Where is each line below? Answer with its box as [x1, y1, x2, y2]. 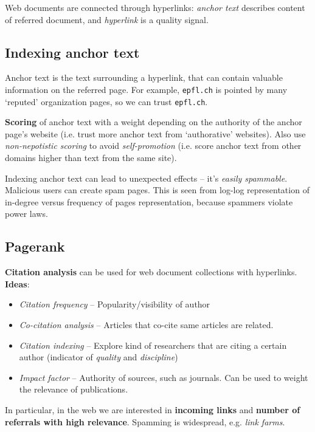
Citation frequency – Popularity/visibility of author [19, 298, 210, 310]
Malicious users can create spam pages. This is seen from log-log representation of [5, 183, 310, 196]
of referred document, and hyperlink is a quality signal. [5, 13, 209, 26]
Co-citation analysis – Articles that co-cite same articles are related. [19, 318, 274, 331]
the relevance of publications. [19, 383, 128, 396]
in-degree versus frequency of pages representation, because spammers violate [5, 195, 293, 208]
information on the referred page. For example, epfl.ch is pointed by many [5, 83, 288, 95]
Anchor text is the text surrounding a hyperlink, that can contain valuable [5, 71, 283, 84]
